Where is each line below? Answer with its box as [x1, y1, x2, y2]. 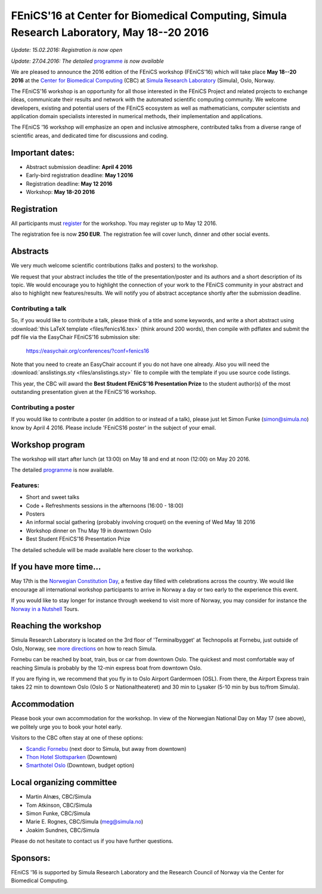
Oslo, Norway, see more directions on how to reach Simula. [11, 645, 157, 652]
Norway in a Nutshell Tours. [11, 605, 79, 612]
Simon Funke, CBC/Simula [26, 809, 91, 817]
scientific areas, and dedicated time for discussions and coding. [11, 132, 168, 139]
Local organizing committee [11, 778, 117, 788]
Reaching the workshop [11, 621, 101, 631]
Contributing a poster [11, 403, 75, 411]
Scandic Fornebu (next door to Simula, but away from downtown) [26, 745, 187, 752]
